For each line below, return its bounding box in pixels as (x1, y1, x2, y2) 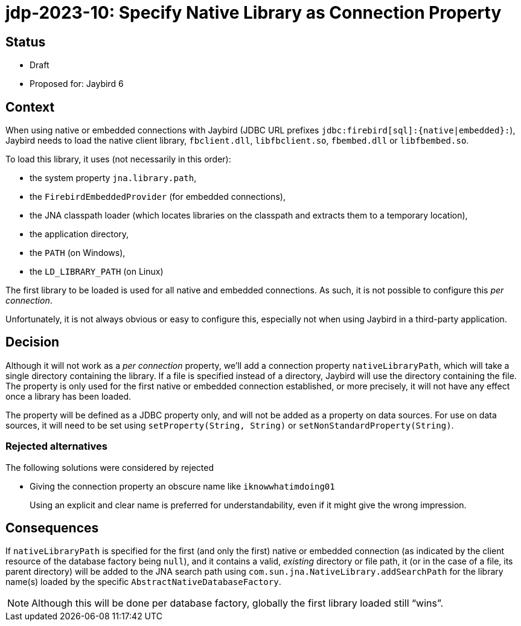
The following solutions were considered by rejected (5, 462, 214, 473)
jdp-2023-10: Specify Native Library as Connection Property (5, 2, 502, 23)
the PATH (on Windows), (30, 248, 126, 258)
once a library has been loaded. (5, 391, 132, 401)
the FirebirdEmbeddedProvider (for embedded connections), (30, 191, 286, 202)
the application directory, (30, 229, 129, 240)
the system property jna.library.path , (30, 173, 197, 184)
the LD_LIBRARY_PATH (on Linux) (30, 266, 164, 277)
